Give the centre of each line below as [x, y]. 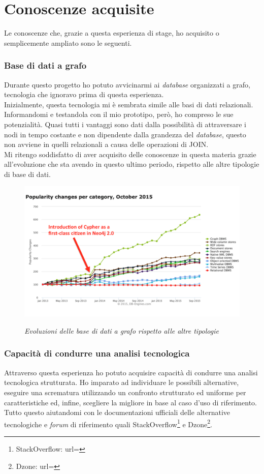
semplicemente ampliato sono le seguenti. [68, 42]
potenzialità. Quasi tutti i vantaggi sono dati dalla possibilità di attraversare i [125, 124]
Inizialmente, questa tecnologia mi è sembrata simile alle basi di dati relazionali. [129, 104]
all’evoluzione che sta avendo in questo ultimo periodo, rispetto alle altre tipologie [132, 164]
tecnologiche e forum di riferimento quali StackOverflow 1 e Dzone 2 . [108, 423]
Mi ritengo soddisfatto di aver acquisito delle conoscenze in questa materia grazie [130, 154]
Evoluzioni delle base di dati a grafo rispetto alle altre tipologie [122, 330]
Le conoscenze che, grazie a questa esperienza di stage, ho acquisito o [112, 33]
